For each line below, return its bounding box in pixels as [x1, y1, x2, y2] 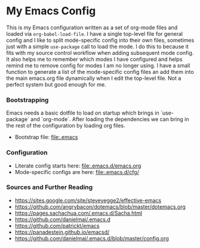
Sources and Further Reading [6, 183, 93, 191]
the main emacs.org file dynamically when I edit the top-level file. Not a [6, 75, 181, 82]
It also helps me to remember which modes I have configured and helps [6, 55, 183, 63]
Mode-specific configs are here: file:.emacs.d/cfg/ [14, 168, 139, 175]
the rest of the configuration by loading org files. [6, 122, 125, 129]
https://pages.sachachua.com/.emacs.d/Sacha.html [14, 209, 142, 216]
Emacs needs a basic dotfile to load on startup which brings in [6, 109, 159, 117]
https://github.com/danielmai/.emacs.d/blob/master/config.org [14, 234, 169, 242]
